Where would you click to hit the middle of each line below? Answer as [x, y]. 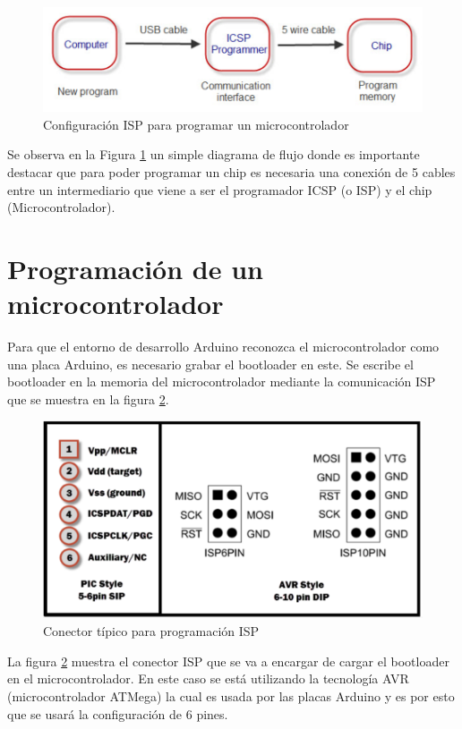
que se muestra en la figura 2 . [88, 398]
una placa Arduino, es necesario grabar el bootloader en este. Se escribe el [210, 364]
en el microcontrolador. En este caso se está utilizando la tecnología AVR [208, 678]
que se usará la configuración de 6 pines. [118, 713]
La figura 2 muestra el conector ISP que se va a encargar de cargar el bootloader [228, 661]
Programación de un [135, 268]
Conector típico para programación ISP [151, 631]
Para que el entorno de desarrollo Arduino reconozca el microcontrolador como [223, 347]
